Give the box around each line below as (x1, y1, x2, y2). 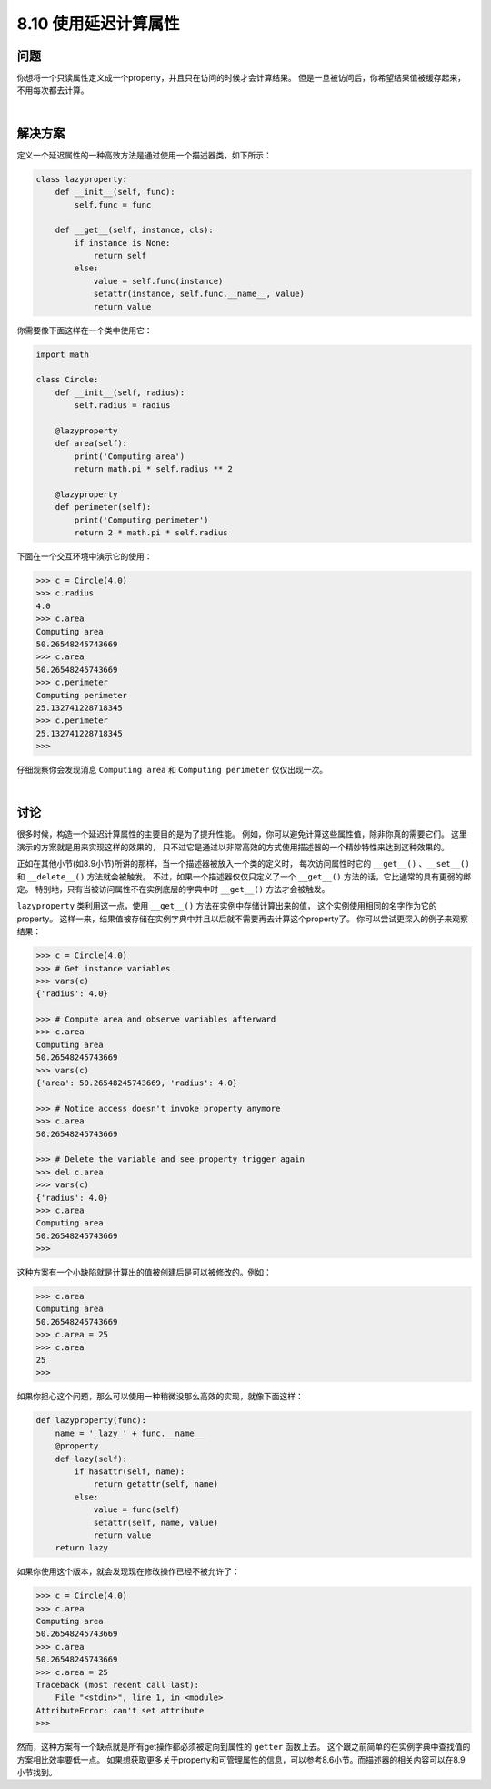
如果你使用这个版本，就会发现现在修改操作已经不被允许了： (16, 1566, 240, 1577)
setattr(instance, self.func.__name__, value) (93, 289, 305, 300)
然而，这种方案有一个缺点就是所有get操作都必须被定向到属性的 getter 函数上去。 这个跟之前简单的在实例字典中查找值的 (16, 1742, 471, 1753)
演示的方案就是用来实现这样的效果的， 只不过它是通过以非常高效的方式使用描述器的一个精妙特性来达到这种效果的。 (16, 841, 449, 852)
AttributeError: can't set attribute (35, 1705, 205, 1715)
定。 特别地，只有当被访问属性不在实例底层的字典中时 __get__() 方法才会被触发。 (16, 883, 330, 894)
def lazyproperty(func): (35, 1416, 147, 1426)
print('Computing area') (74, 451, 185, 462)
